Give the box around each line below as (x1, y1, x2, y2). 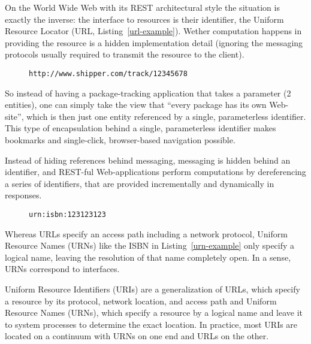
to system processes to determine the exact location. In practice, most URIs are (5, 318, 298, 330)
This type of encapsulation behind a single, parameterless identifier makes (5, 122, 276, 134)
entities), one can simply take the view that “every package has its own (5, 98, 267, 111)
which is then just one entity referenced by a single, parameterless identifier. (26, 110, 306, 122)
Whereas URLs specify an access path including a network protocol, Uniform (5, 227, 288, 240)
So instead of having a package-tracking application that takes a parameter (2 (5, 86, 291, 99)
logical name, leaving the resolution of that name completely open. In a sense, (5, 251, 291, 263)
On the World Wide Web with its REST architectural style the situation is (5, 1, 280, 13)
